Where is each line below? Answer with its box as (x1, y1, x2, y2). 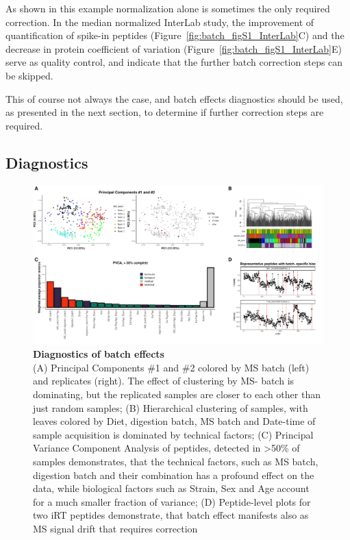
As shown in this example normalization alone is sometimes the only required (5, 1, 330, 15)
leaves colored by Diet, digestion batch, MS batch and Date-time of (33, 414, 316, 428)
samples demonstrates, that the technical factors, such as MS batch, (33, 454, 318, 468)
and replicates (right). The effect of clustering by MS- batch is (33, 373, 295, 388)
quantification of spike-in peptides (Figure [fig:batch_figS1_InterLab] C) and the (5, 28, 345, 42)
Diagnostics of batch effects (33, 347, 164, 361)
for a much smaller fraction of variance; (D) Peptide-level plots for (33, 494, 311, 508)
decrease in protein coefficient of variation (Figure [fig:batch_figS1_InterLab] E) (5, 41, 342, 56)
